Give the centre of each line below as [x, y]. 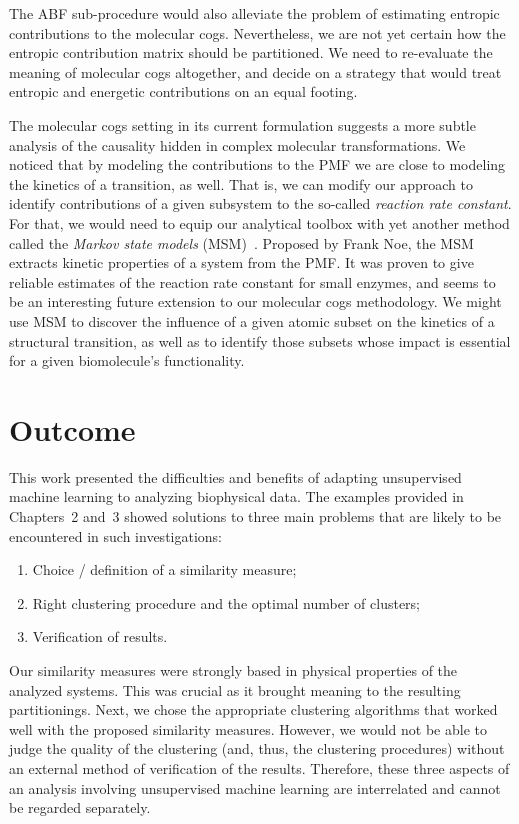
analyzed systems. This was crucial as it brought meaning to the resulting [235, 689]
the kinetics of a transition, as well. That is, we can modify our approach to [241, 183]
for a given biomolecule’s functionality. [127, 360]
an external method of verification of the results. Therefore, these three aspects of [259, 767]
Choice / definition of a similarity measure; [164, 569]
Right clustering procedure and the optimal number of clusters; [226, 602]
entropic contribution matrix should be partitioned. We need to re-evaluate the [251, 52]
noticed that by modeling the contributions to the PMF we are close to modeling [257, 164]
